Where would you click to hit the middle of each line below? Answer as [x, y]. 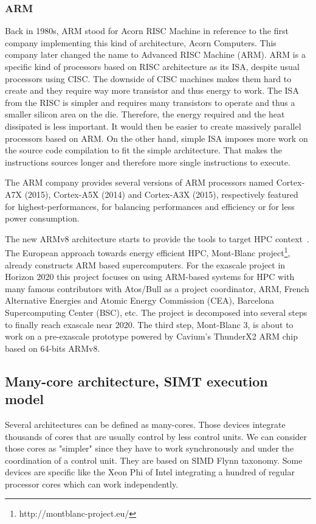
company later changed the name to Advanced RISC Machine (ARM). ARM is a [155, 54]
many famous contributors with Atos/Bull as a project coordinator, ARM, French [157, 288]
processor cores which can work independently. [92, 484]
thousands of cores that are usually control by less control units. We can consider [156, 436]
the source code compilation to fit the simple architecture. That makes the [144, 150]
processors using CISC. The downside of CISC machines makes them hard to [148, 78]
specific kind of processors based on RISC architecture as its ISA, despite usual [152, 66]
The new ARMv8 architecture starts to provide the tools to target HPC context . [157, 238]
